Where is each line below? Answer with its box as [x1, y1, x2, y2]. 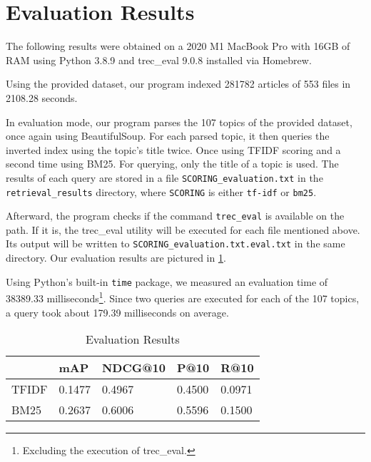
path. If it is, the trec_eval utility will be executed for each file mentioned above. [6, 222, 360, 237]
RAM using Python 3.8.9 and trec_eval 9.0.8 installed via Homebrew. [6, 52, 312, 67]
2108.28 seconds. [6, 90, 78, 105]
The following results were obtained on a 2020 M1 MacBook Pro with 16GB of [6, 38, 350, 53]
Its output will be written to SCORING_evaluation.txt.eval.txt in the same [6, 236, 345, 251]
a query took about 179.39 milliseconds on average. [6, 304, 229, 319]
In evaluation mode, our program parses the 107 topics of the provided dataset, [6, 114, 352, 129]
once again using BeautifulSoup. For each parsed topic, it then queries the [6, 128, 330, 143]
